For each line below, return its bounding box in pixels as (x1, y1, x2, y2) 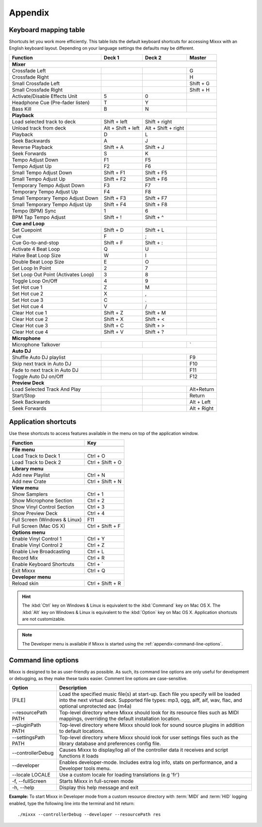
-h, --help (12, 784, 34, 791)
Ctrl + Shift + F (87, 522, 121, 529)
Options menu (12, 529, 46, 536)
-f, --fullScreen (12, 778, 47, 785)
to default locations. (59, 728, 105, 735)
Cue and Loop (12, 220, 45, 227)
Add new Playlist (12, 471, 50, 478)
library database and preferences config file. (59, 740, 161, 747)
